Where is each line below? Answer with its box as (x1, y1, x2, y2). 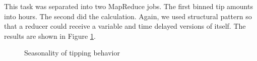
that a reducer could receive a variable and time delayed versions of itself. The (4, 21, 246, 31)
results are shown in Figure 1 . (4, 30, 96, 41)
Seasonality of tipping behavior (24, 47, 120, 58)
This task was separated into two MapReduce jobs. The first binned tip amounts (4, 1, 253, 11)
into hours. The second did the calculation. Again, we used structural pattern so (4, 11, 252, 21)
